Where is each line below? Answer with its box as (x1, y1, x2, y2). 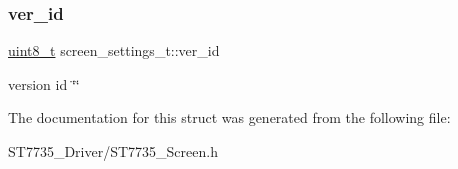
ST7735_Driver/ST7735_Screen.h (8, 141, 218, 161)
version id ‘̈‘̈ (8, 73, 80, 94)
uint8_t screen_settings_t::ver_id (8, 40, 220, 61)
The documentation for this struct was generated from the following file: (8, 107, 451, 128)
